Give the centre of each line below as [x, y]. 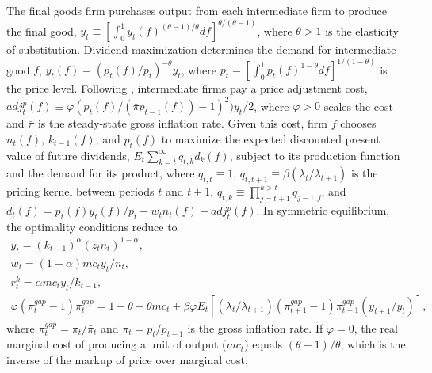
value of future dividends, [68, 155]
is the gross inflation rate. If [255, 327]
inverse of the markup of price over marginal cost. [127, 359]
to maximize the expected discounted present [271, 138]
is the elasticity [362, 30]
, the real [376, 327]
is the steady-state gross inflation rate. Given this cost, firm [182, 123]
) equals [264, 344]
